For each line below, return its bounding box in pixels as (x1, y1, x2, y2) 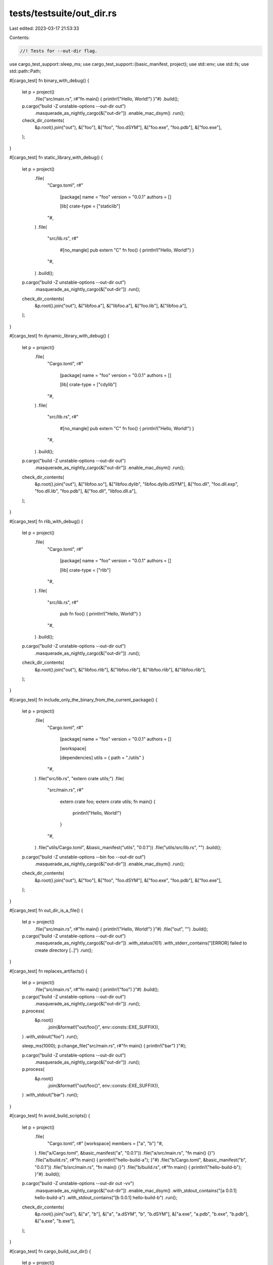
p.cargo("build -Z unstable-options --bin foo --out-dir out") (22, 854, 146, 860)
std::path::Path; (9, 68, 41, 74)
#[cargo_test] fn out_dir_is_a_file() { (9, 907, 83, 913)
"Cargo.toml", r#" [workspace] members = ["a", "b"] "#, (47, 1141, 163, 1147)
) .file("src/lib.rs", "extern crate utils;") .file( (34, 775, 124, 781)
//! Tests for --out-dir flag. (20, 48, 98, 54)
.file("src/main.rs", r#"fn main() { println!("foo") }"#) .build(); (34, 987, 159, 993)
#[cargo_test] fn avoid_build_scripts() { (9, 1113, 90, 1119)
